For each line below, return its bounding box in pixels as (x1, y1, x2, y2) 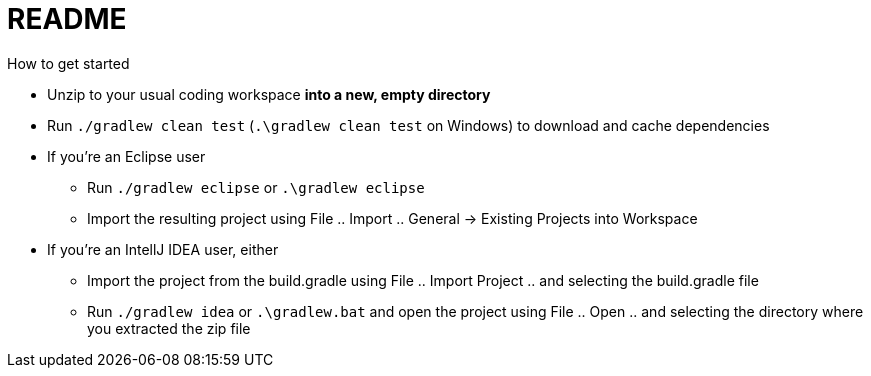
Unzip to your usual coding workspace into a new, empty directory (47, 85, 491, 103)
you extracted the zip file (87, 319, 251, 337)
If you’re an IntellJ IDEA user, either (47, 240, 279, 258)
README (7, 2, 127, 36)
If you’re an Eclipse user (47, 147, 206, 165)
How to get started (7, 54, 130, 72)
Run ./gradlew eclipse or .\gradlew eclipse (87, 178, 425, 196)
